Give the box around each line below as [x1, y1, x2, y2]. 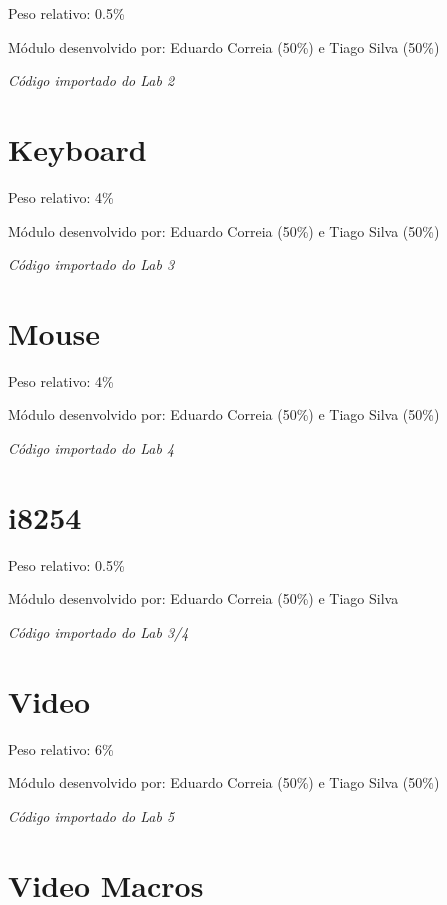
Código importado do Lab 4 [8, 438, 175, 458]
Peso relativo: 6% [8, 738, 114, 759]
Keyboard [8, 128, 147, 169]
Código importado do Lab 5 [8, 805, 175, 826]
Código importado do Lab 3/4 [8, 621, 189, 642]
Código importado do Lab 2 [8, 70, 175, 91]
